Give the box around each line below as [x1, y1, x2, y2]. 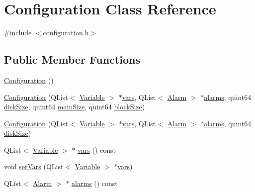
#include [4, 27, 32, 38]
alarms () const [72, 178, 118, 189]
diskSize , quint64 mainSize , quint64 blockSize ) [4, 101, 145, 112]
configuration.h [43, 27, 89, 38]
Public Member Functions [4, 52, 140, 67]
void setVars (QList [4, 161, 64, 172]
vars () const [78, 144, 116, 155]
